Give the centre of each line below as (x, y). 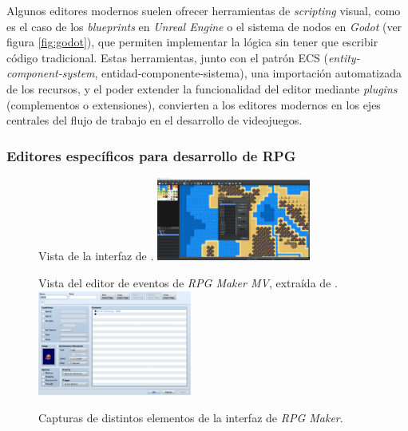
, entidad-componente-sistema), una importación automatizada (248, 73)
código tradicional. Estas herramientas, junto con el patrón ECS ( (167, 57)
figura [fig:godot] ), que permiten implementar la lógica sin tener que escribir (192, 42)
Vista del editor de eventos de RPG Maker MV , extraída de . (188, 282)
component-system (51, 73)
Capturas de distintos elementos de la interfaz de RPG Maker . (191, 418)
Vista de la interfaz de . (96, 256)
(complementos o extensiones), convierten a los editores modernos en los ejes (194, 104)
